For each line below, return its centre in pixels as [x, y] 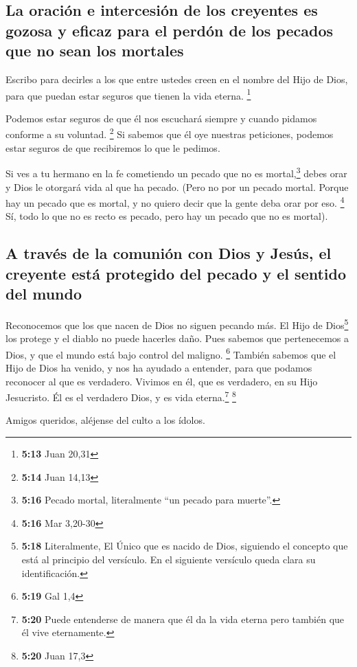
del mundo [44, 294]
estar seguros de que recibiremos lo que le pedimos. [113, 147]
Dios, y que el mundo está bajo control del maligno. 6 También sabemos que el [171, 353]
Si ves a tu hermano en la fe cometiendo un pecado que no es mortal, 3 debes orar [176, 172]
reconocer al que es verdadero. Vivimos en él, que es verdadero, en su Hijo [162, 381]
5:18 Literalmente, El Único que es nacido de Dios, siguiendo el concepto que [185, 546]
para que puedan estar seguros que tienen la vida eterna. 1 [128, 94]
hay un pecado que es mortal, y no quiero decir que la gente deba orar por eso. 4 [175, 202]
